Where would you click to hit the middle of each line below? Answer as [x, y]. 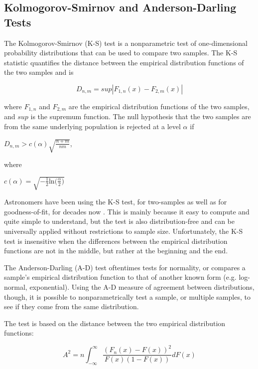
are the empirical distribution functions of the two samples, [159, 106]
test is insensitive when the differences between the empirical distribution [116, 241]
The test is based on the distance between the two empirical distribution [115, 323]
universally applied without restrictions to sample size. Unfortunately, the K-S [124, 231]
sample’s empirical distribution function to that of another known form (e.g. [120, 277]
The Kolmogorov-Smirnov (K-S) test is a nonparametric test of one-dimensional [126, 43]
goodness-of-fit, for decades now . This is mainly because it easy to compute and [127, 211]
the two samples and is [39, 72]
